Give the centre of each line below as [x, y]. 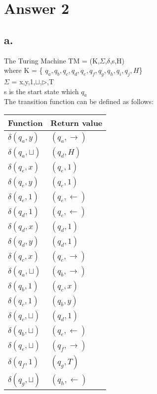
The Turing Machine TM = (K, [52, 60]
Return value [77, 122]
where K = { [23, 70]
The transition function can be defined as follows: [79, 101]
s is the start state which [41, 91]
